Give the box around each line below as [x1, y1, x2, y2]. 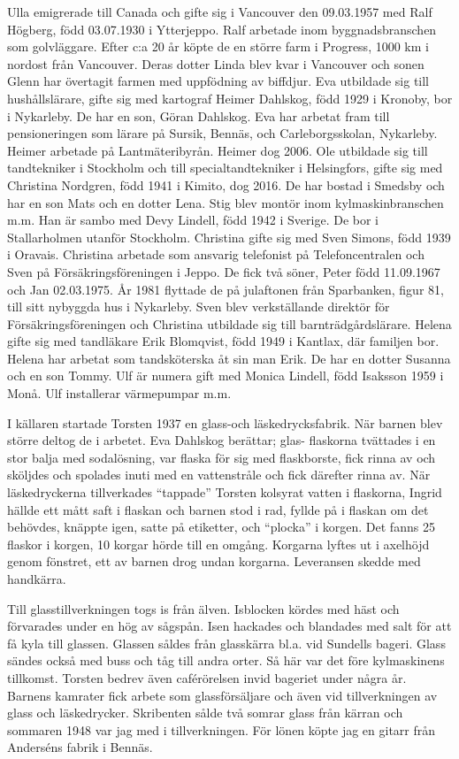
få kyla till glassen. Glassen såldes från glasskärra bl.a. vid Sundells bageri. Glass [7, 633, 446, 652]
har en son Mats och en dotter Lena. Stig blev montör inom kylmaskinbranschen [7, 193, 444, 211]
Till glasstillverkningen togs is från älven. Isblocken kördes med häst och [7, 599, 400, 617]
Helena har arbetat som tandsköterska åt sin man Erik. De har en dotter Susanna [7, 349, 451, 367]
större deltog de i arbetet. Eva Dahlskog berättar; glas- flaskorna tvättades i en [7, 431, 436, 449]
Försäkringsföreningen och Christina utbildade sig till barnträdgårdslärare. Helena [7, 314, 452, 333]
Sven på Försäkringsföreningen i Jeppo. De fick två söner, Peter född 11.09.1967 [7, 262, 440, 280]
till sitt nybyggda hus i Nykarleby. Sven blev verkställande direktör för [7, 297, 390, 316]
